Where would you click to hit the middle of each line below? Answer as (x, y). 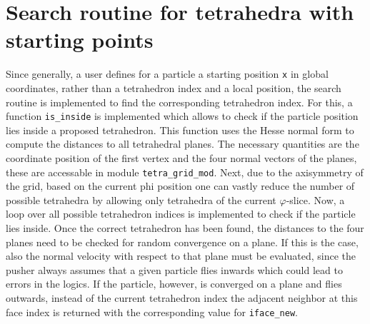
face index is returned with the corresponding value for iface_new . (152, 312)
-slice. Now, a (315, 199)
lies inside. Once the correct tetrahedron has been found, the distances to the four (185, 228)
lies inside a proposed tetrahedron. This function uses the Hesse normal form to (180, 130)
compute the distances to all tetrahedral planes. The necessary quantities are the (182, 144)
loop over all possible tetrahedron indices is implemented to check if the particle (181, 214)
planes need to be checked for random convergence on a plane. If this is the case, (182, 242)
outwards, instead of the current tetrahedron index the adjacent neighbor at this (182, 298)
